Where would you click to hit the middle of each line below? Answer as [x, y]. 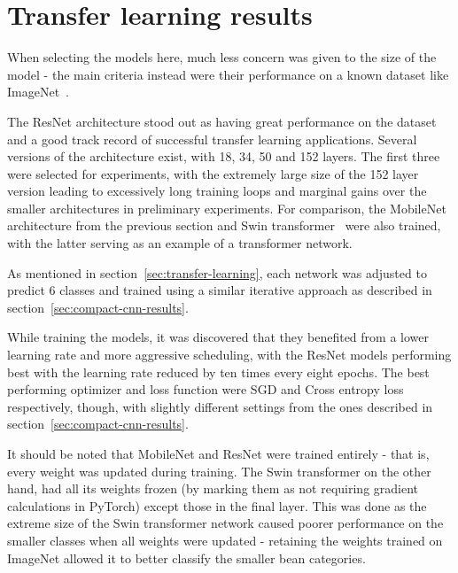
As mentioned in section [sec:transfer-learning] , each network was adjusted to [217, 272]
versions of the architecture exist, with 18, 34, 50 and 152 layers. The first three [224, 156]
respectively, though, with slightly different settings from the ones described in [220, 406]
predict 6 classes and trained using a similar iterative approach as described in [220, 290]
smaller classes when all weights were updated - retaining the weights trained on [225, 540]
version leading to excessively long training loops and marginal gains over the [217, 191]
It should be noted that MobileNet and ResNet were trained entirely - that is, [218, 453]
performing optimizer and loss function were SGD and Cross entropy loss [206, 389]
